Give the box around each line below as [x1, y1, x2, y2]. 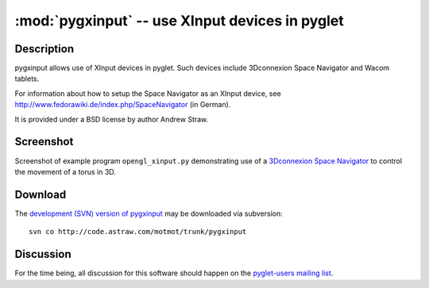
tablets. [14, 74, 40, 83]
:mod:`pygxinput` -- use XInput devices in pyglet [14, 12, 345, 29]
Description [14, 42, 75, 56]
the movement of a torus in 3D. [14, 167, 117, 176]
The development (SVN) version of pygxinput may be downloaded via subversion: [14, 209, 284, 218]
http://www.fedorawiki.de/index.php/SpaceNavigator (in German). [14, 100, 231, 109]
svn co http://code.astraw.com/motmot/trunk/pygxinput [29, 227, 247, 236]
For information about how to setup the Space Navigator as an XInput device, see [14, 88, 281, 98]
